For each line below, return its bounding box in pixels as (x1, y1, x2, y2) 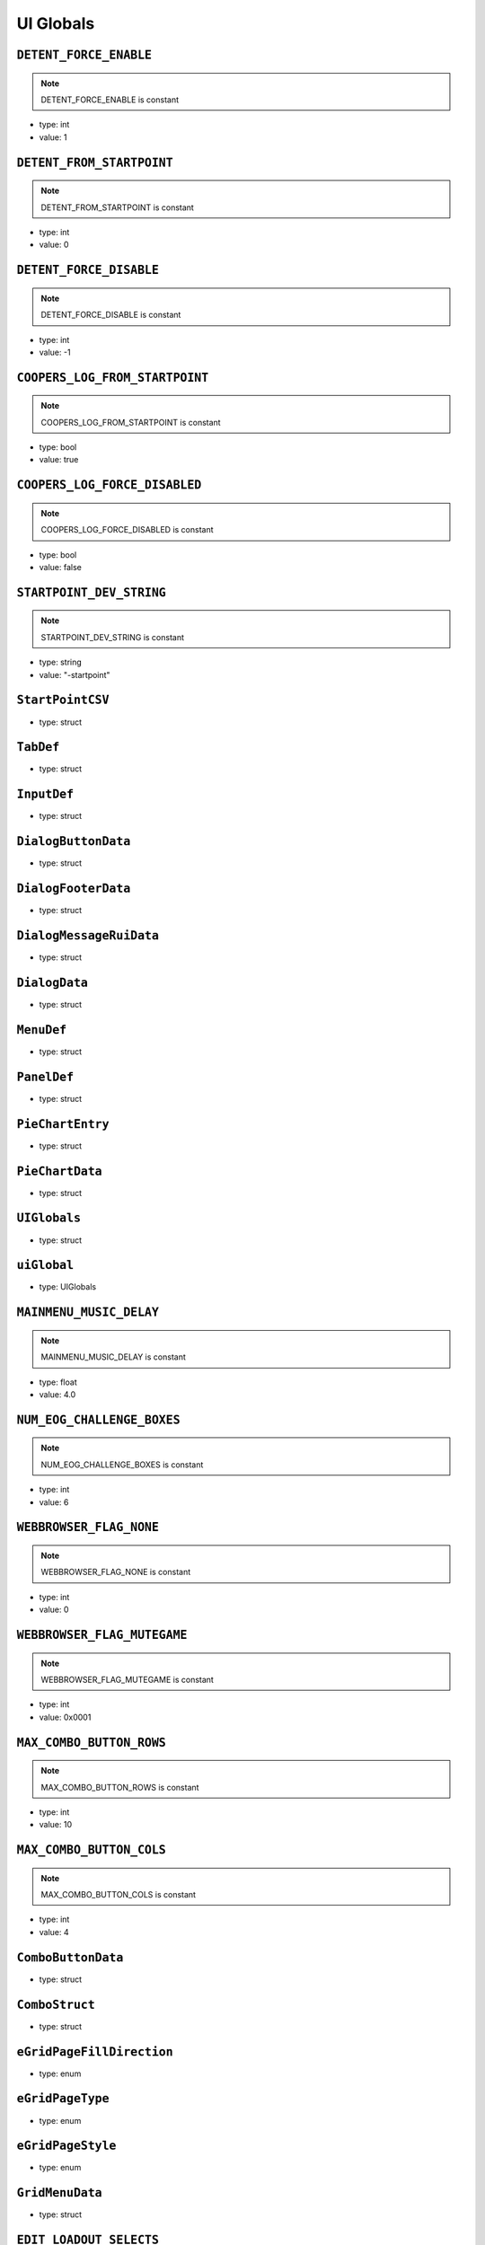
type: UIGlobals (39, 1281, 97, 1292)
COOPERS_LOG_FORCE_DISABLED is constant (40, 524, 215, 535)
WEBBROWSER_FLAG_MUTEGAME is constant (40, 1674, 215, 1685)
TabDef (16, 740, 60, 754)
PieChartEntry (16, 1116, 110, 1131)
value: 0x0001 (39, 1712, 92, 1722)
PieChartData (16, 1164, 102, 1178)
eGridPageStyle (16, 2138, 117, 2153)
